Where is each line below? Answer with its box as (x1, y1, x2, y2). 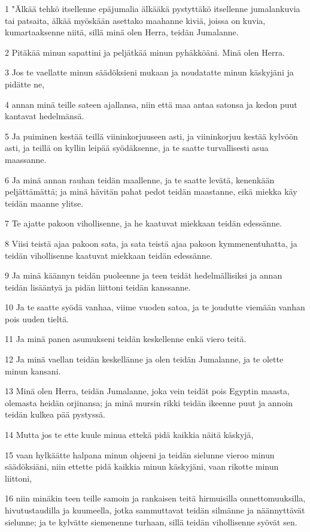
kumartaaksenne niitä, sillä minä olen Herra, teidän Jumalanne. (5, 26, 239, 38)
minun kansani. (5, 364, 61, 377)
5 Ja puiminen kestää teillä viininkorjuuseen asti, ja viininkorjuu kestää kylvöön (5, 129, 298, 142)
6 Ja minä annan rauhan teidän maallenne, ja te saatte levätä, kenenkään (5, 173, 275, 186)
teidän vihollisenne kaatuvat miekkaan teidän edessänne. (5, 249, 212, 261)
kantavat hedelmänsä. (5, 110, 84, 122)
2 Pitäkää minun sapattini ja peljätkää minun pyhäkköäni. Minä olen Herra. (5, 46, 285, 58)
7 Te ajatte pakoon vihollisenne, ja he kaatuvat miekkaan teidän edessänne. (5, 217, 282, 229)
